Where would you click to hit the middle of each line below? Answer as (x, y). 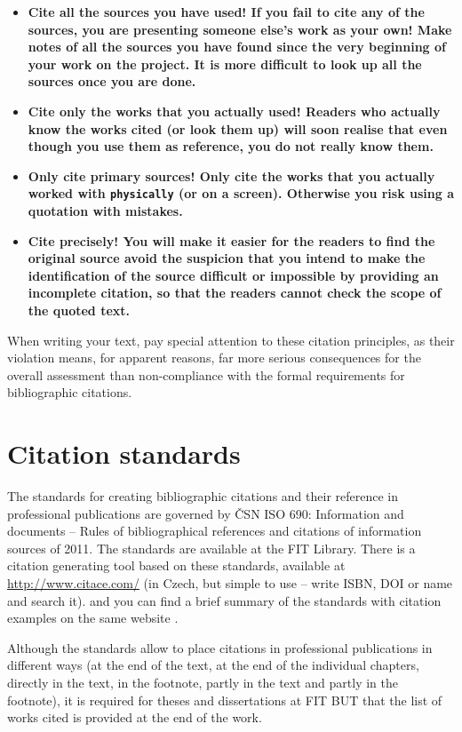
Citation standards (124, 454)
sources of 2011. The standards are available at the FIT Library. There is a (211, 548)
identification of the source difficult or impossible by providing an (233, 275)
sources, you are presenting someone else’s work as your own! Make (240, 29)
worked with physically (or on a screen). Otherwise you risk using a (241, 193)
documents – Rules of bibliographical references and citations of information (215, 531)
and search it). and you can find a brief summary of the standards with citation (224, 600)
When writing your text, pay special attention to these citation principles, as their (231, 340)
